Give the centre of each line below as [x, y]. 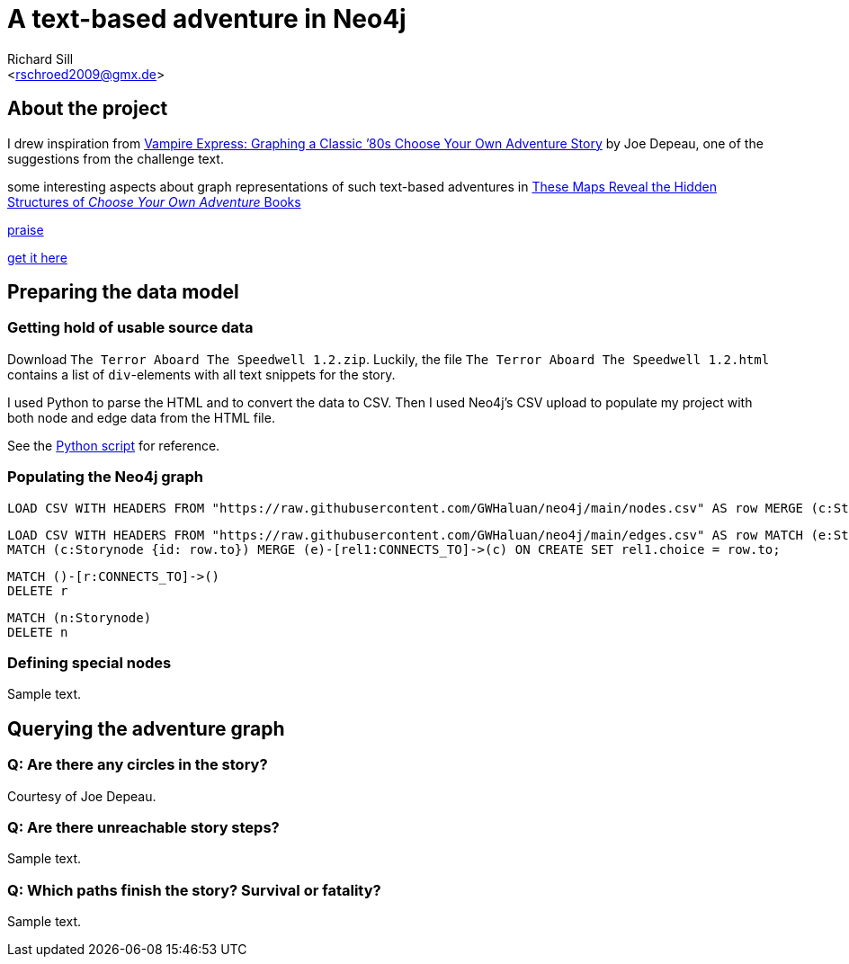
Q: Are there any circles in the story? [138, 765]
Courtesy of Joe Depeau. [82, 796]
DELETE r [38, 590]
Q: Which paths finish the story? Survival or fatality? [194, 890]
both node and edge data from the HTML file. [141, 417]
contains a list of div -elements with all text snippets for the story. [201, 374]
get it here [37, 257]
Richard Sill [40, 58]
